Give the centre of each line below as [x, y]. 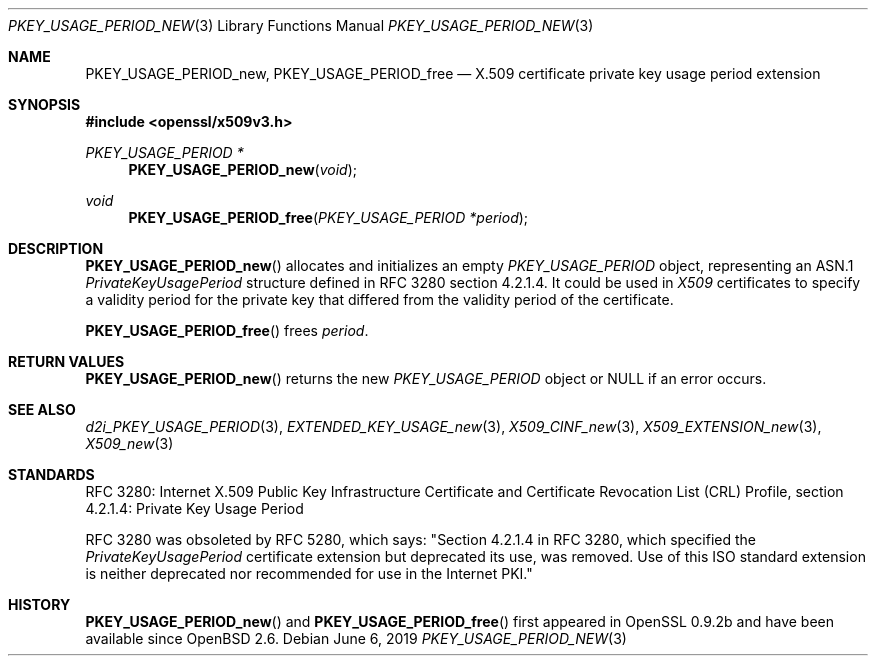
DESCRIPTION [56, 248]
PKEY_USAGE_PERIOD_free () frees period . [227, 330]
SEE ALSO [42, 409]
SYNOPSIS [44, 104]
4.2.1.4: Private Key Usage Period [194, 508]
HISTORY [39, 604]
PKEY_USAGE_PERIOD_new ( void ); [242, 169]
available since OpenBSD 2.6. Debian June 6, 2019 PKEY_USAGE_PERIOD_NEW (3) [356, 638]
